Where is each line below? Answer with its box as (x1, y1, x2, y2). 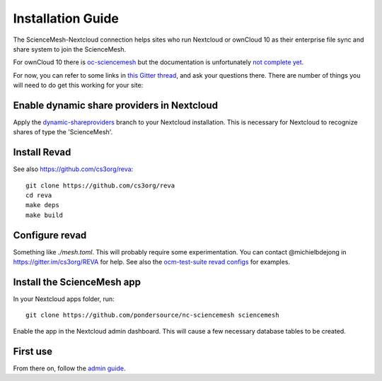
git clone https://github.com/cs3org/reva (25, 181, 175, 189)
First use (13, 345, 53, 357)
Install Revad (13, 146, 71, 158)
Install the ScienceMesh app (13, 276, 141, 288)
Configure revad (13, 229, 87, 241)
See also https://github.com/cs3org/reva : (13, 165, 134, 173)
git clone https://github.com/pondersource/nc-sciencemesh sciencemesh (25, 311, 279, 320)
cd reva (25, 192, 52, 199)
